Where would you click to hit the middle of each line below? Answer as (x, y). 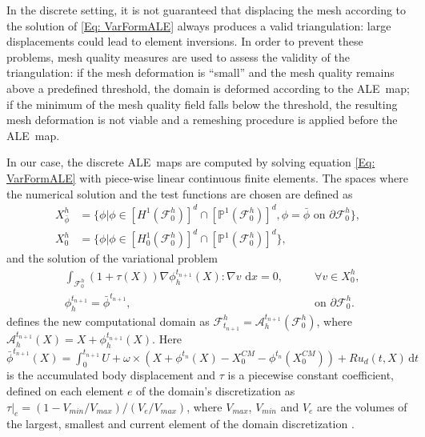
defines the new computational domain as (108, 321)
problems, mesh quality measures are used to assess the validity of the (178, 56)
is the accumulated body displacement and (111, 375)
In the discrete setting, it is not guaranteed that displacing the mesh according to (206, 10)
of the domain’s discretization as (216, 391)
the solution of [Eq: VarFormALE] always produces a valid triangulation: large (199, 25)
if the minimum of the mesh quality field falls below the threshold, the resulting (202, 104)
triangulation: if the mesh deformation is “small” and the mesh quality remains (200, 72)
